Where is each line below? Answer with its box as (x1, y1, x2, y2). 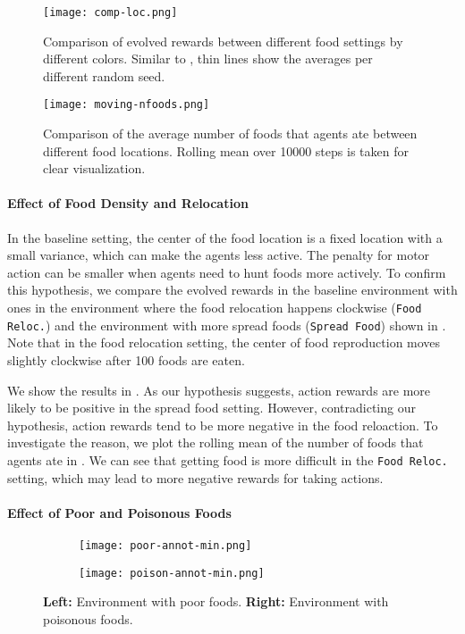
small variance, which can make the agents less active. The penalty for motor (7, 246, 430, 264)
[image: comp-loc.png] (43, 6, 178, 19)
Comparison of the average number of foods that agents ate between (43, 124, 418, 143)
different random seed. (43, 66, 165, 85)
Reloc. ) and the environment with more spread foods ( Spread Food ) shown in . (7, 315, 446, 334)
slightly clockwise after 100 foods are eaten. (7, 350, 245, 369)
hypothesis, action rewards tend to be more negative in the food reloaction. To (7, 415, 438, 434)
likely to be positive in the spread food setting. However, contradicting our (7, 398, 416, 417)
